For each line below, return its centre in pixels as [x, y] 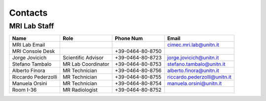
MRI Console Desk [33, 51]
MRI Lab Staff [32, 26]
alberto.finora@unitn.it [193, 71]
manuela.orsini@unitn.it [195, 83]
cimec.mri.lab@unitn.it [193, 45]
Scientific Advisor [83, 58]
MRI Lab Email [29, 45]
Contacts [28, 13]
